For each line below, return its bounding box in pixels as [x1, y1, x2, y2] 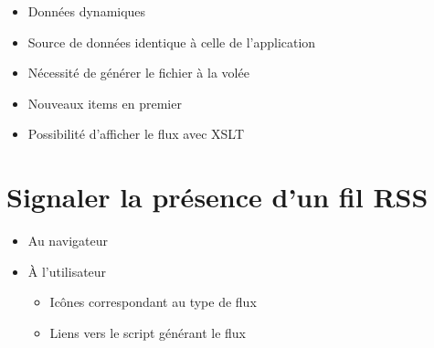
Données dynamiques [27, 2, 146, 20]
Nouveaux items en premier [27, 93, 182, 112]
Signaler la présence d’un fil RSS [6, 178, 429, 216]
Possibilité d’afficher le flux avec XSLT [27, 124, 245, 143]
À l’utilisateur [27, 261, 107, 280]
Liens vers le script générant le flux [49, 322, 247, 342]
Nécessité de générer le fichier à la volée [27, 63, 249, 82]
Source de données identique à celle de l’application [27, 32, 316, 51]
